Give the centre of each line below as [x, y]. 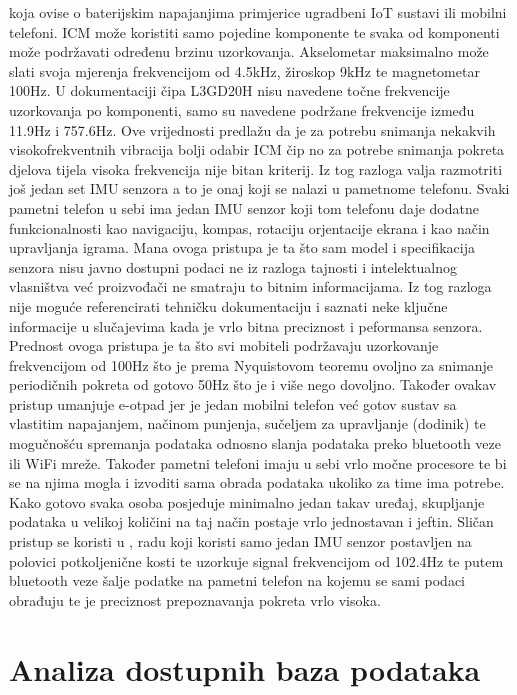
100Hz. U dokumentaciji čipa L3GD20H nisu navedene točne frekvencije [229, 90]
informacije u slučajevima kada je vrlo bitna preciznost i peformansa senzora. [246, 325]
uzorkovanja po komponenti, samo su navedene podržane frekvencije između [242, 109]
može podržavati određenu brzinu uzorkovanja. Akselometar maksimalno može [249, 51]
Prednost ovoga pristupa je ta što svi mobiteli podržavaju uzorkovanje [224, 345]
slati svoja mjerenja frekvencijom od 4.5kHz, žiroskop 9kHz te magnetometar [244, 70]
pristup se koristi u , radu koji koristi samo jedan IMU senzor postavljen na [240, 541]
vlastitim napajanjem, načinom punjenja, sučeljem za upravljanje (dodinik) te [247, 423]
